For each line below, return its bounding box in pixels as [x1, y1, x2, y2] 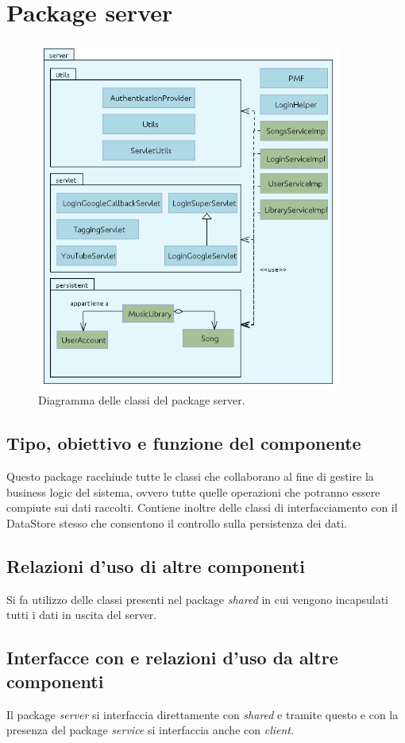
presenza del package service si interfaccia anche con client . [6, 722, 294, 738]
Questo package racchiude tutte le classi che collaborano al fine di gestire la [6, 468, 374, 485]
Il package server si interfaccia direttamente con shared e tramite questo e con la [6, 706, 399, 722]
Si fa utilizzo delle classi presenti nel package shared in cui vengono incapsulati [6, 590, 389, 607]
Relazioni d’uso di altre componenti [6, 554, 305, 579]
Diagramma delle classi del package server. [38, 392, 245, 408]
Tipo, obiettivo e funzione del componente [6, 431, 361, 455]
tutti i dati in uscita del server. [6, 606, 157, 623]
